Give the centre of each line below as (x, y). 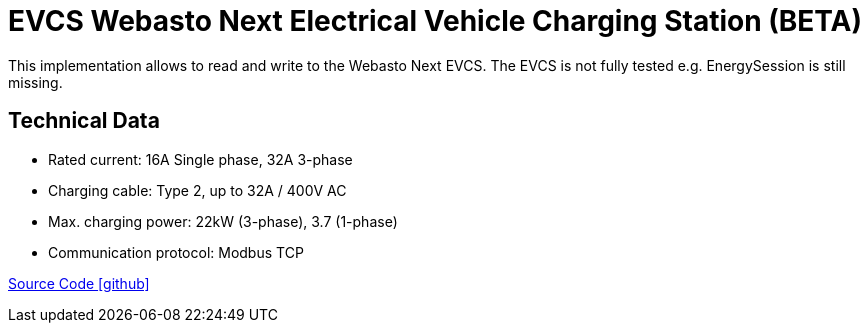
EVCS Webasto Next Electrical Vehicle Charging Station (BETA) (435, 21)
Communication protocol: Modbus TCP (176, 252)
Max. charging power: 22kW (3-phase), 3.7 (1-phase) (223, 221)
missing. (35, 82)
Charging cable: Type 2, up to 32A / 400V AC (197, 190)
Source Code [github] (79, 283)
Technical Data (84, 121)
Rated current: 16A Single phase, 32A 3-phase (200, 159)
